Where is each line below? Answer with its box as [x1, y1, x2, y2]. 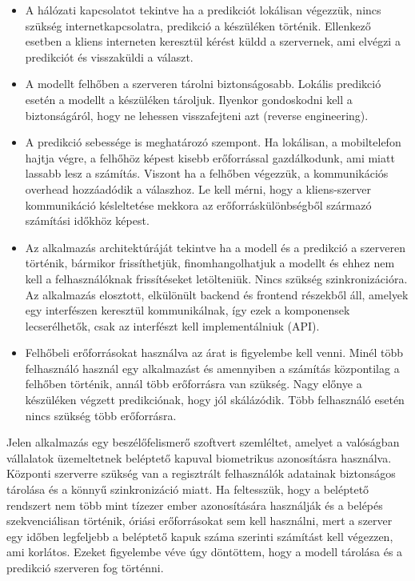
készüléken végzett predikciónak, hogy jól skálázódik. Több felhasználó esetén [25, 391, 405, 408]
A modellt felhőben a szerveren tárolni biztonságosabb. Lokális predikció [25, 75, 381, 92]
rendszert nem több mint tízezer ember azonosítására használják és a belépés [6, 496, 383, 513]
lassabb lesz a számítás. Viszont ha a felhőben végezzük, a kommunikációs [25, 165, 389, 182]
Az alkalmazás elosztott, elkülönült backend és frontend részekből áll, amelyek [25, 286, 409, 303]
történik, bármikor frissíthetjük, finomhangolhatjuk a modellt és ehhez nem [25, 254, 395, 271]
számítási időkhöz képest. [25, 212, 150, 229]
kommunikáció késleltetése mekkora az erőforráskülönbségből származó [25, 196, 372, 213]
